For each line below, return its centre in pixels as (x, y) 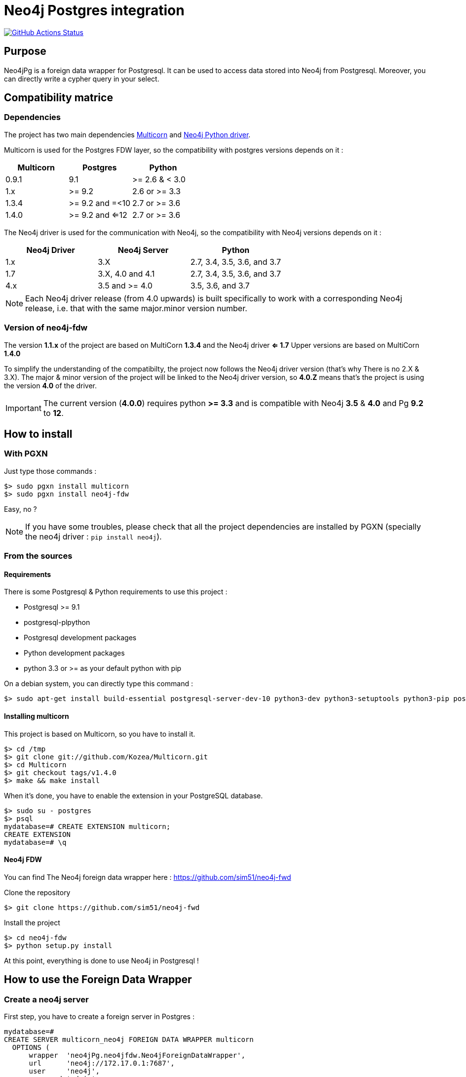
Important (23, 408)
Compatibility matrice (58, 98)
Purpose (25, 51)
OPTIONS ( (31, 1048)
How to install (38, 434)
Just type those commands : (50, 471)
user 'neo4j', (64, 1071)
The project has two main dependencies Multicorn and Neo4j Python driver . (127, 134)
